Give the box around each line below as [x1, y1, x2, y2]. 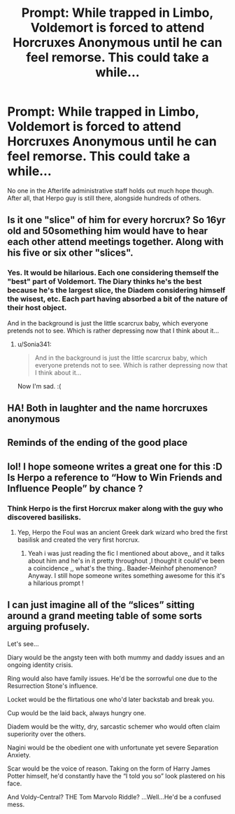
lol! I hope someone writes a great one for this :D [7, 461, 222, 472]
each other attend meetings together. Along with [7, 236, 224, 248]
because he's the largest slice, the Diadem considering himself [7, 286, 226, 295]
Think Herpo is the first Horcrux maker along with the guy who [7, 503, 224, 513]
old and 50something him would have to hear [7, 225, 208, 237]
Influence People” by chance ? [7, 482, 143, 494]
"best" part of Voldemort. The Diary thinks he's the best [7, 276, 202, 286]
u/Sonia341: [17, 339, 52, 348]
